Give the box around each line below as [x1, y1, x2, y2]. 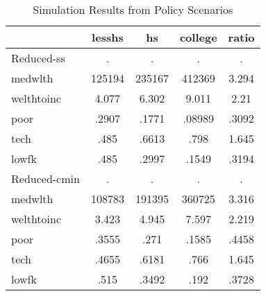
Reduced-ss [11, 50, 65, 66]
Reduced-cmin [11, 171, 80, 186]
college [179, 29, 217, 45]
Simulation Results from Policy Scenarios [33, 1, 233, 17]
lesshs [92, 29, 124, 45]
